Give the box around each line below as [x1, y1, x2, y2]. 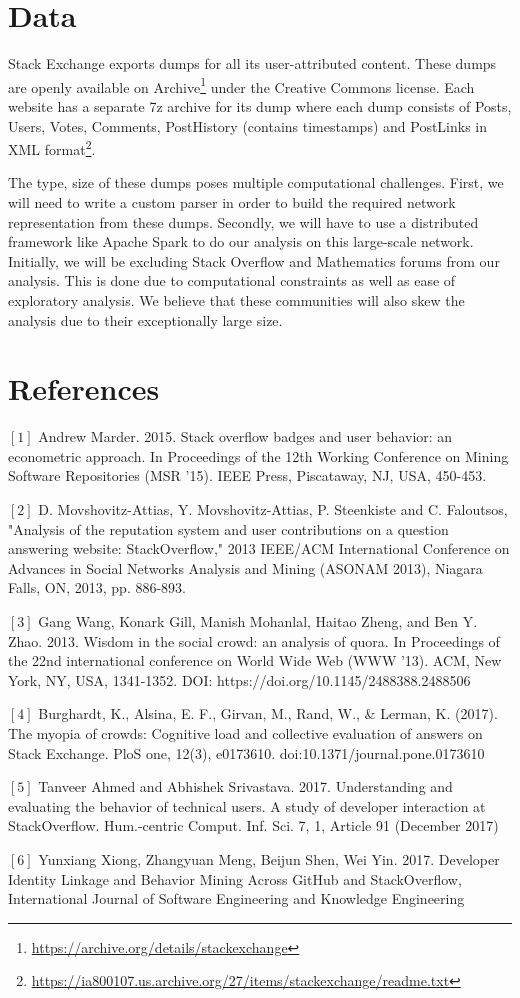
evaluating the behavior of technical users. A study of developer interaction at [8, 795, 486, 816]
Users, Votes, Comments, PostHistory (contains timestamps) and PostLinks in [8, 115, 488, 136]
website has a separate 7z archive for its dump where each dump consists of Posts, [8, 95, 512, 116]
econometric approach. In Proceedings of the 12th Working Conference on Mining [8, 445, 509, 466]
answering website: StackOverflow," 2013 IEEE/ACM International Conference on [8, 538, 510, 559]
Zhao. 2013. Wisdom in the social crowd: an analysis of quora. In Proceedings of [8, 630, 500, 651]
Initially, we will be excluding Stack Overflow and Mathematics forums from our [8, 250, 500, 271]
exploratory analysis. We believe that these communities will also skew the [8, 289, 465, 310]
